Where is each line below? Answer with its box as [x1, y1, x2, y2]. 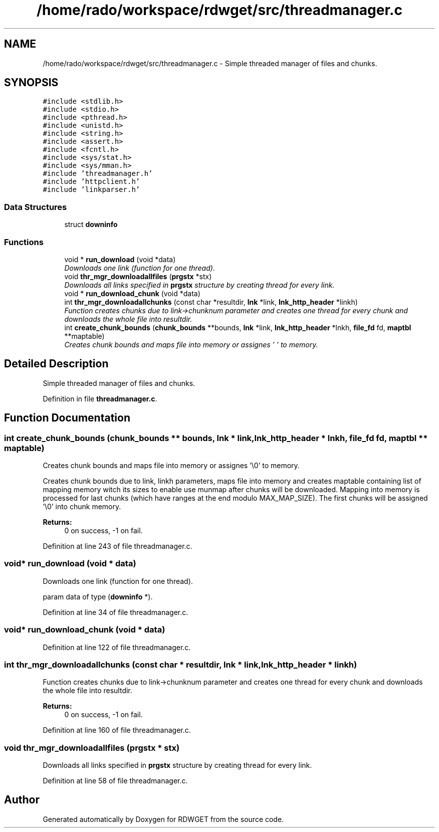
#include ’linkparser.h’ [43, 185, 140, 194]
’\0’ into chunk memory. [43, 502, 121, 511]
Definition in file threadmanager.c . [43, 394, 157, 403]
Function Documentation [4, 411, 130, 425]
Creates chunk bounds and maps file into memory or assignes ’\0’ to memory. [43, 461, 300, 470]
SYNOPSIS [4, 76, 59, 89]
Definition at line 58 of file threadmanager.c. [43, 776, 188, 785]
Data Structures [4, 201, 67, 212]
